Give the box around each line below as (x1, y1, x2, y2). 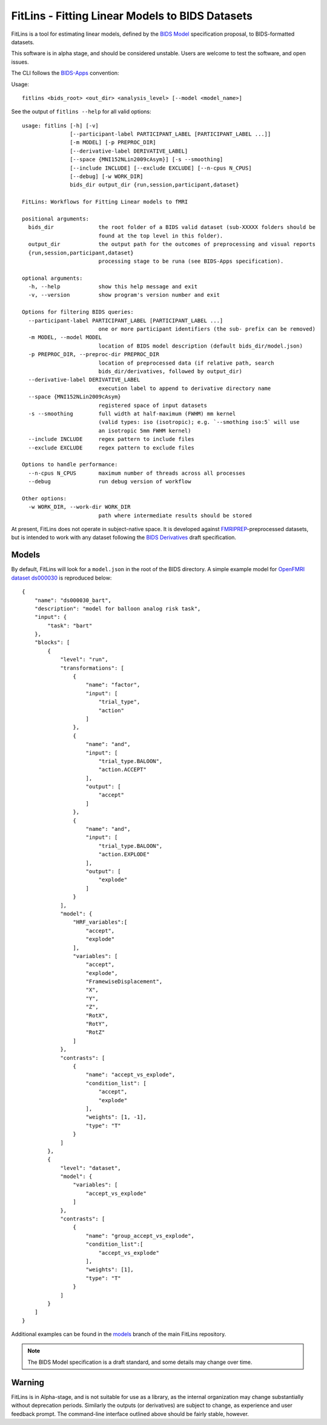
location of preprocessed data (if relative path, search (98, 359, 274, 366)
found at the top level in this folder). (98, 232, 223, 239)
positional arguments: (22, 215, 90, 222)
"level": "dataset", (60, 1165, 121, 1171)
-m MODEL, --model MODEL (28, 334, 102, 341)
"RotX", (85, 1012, 108, 1019)
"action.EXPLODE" (98, 851, 150, 858)
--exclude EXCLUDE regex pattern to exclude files (28, 444, 195, 451)
